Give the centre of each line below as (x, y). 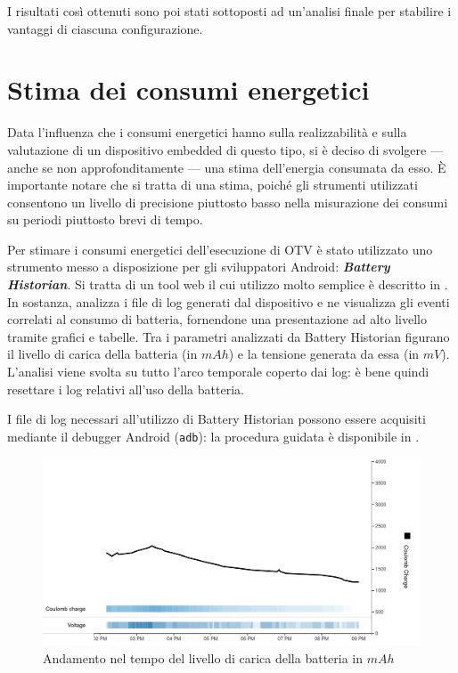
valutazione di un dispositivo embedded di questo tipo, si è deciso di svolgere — (225, 149)
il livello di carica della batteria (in (102, 354)
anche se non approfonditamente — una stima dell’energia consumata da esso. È (227, 167)
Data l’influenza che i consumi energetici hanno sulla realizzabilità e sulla (207, 132)
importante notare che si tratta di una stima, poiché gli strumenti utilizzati (213, 185)
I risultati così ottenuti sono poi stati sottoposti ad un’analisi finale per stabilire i (229, 11)
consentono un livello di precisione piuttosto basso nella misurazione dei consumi (228, 202)
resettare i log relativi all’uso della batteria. (126, 389)
